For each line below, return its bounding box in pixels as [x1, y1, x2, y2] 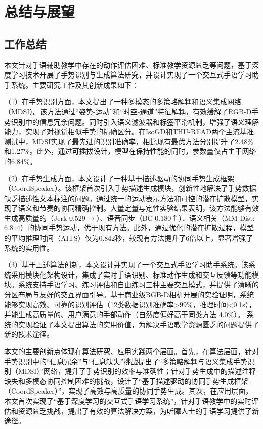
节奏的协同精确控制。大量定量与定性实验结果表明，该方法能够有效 [39, 203, 259, 213]
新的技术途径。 [4, 329, 54, 339]
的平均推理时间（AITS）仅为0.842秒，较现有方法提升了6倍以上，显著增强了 [4, 232, 253, 243]
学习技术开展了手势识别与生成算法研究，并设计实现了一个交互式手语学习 [11, 69, 252, 80]
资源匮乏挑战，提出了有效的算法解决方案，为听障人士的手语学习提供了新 [18, 405, 259, 416]
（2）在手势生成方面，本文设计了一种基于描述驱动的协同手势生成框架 [4, 173, 234, 183]
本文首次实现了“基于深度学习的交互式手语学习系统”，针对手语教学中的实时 [4, 395, 252, 406]
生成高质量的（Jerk [4, 212, 67, 223]
